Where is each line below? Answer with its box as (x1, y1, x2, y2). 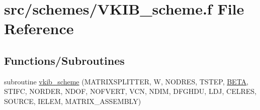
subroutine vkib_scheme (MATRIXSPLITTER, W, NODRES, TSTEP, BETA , (4, 76, 249, 86)
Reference (4, 18, 74, 39)
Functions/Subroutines (4, 52, 125, 68)
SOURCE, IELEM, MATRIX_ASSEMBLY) (4, 95, 141, 106)
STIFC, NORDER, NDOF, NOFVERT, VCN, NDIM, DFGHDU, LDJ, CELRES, (4, 86, 256, 96)
